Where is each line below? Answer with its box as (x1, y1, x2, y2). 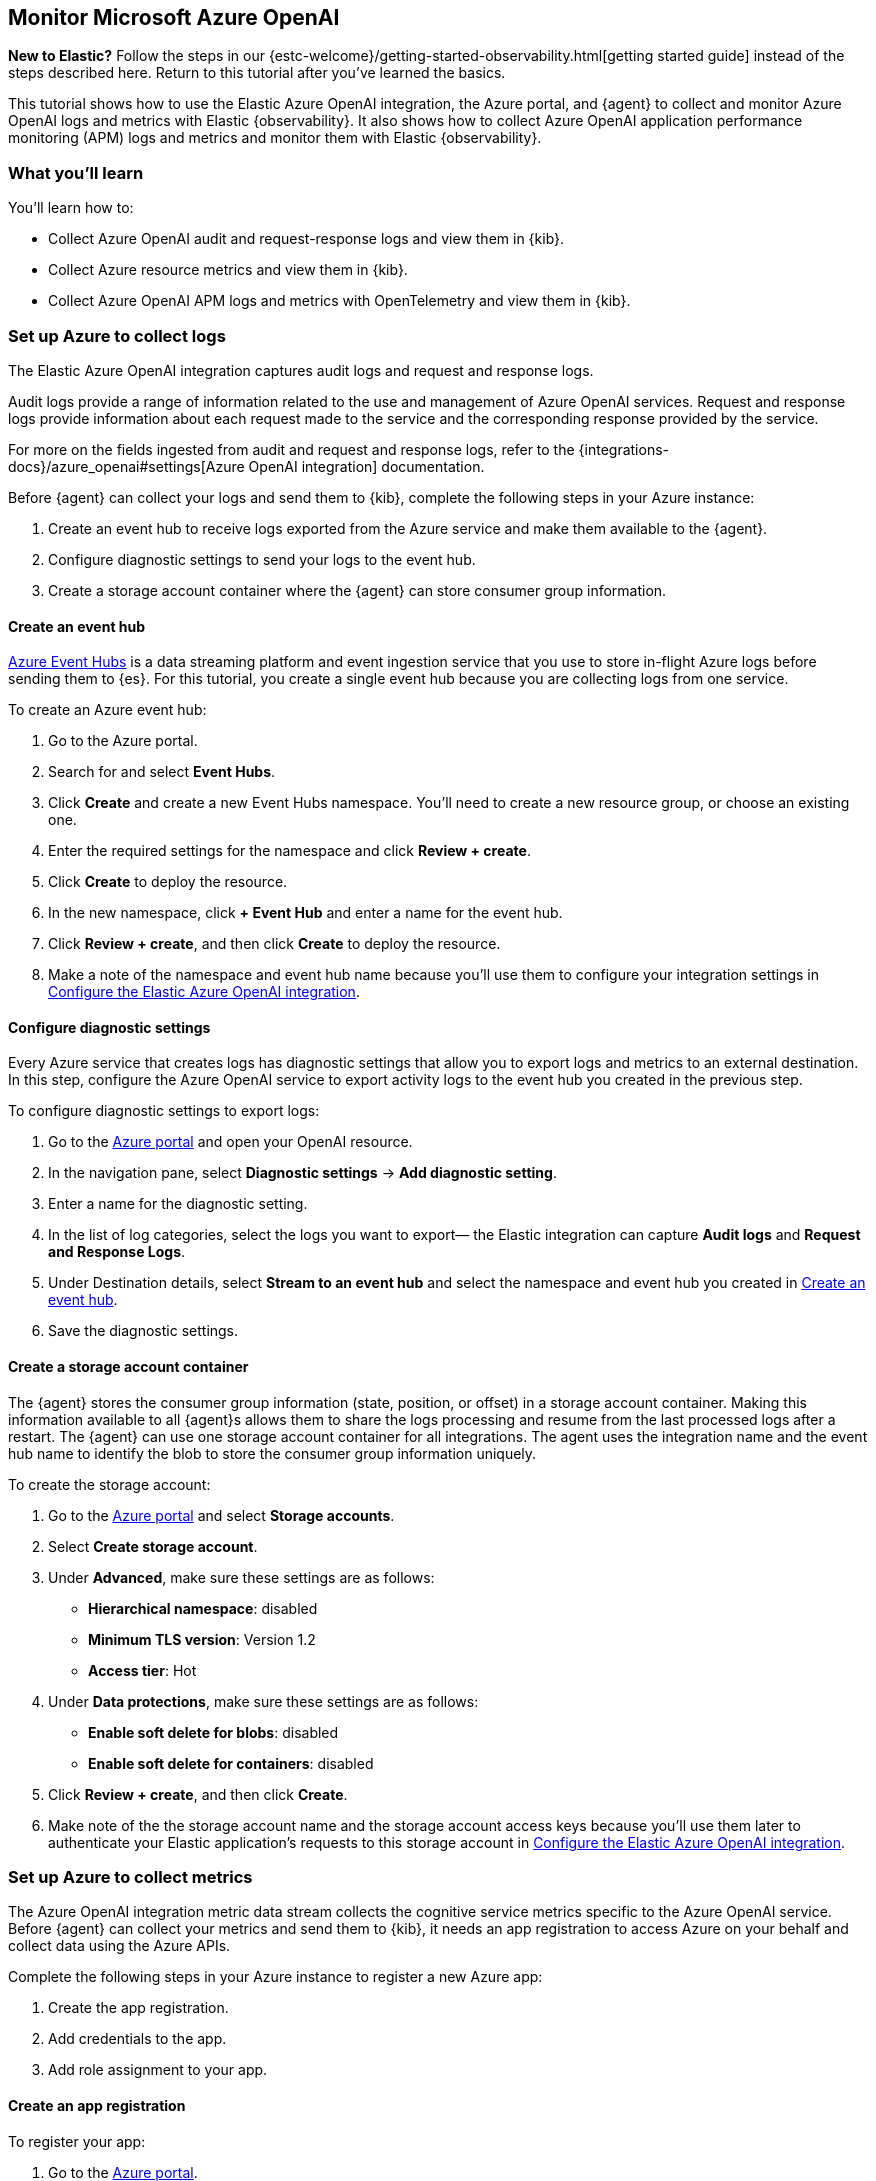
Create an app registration (8, 2096, 186, 2114)
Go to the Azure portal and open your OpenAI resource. (48, 1133, 413, 1151)
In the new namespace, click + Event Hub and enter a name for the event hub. (48, 904, 563, 922)
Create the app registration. (48, 1999, 229, 2017)
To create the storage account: (8, 1475, 211, 1493)
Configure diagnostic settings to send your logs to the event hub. (48, 550, 476, 568)
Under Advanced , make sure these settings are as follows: (48, 1568, 435, 1586)
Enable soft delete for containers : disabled (88, 1754, 374, 1772)
